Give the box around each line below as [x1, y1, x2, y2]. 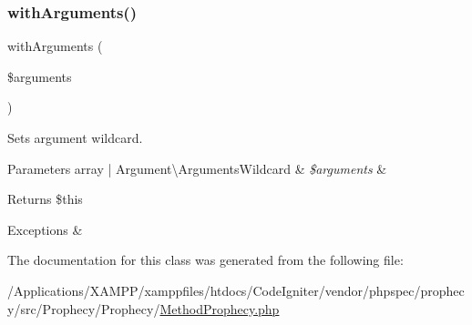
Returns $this [7, 189, 83, 208]
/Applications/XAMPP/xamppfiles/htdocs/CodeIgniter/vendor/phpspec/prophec [7, 280, 465, 300]
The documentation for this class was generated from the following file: [7, 250, 404, 269]
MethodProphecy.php [159, 299, 280, 318]
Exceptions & [7, 219, 83, 239]
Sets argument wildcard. [7, 128, 143, 147]
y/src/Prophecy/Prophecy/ [7, 299, 160, 318]
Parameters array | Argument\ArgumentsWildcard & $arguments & [7, 158, 387, 178]
